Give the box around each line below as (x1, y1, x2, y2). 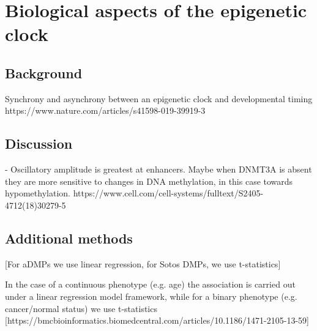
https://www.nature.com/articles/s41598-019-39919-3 (5, 104, 206, 117)
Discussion (5, 134, 73, 153)
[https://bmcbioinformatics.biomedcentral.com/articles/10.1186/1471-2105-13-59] (5, 314, 309, 327)
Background (5, 63, 83, 82)
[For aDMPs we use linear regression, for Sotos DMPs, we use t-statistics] (5, 257, 281, 270)
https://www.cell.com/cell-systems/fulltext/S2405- (73, 187, 264, 199)
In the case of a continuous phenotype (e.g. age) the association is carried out (5, 278, 296, 291)
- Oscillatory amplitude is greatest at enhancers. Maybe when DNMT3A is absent (5, 163, 312, 176)
